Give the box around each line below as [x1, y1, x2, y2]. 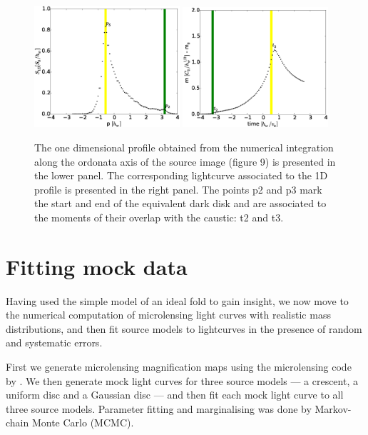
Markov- [315, 401, 352, 416]
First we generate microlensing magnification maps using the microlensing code [6, 359, 352, 374]
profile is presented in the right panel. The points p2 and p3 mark [34, 181, 322, 196]
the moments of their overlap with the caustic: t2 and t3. [34, 209, 284, 224]
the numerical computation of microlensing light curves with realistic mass [6, 307, 331, 322]
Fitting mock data [6, 251, 188, 281]
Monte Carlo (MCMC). [31, 415, 134, 430]
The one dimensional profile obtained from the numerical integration [34, 139, 334, 154]
